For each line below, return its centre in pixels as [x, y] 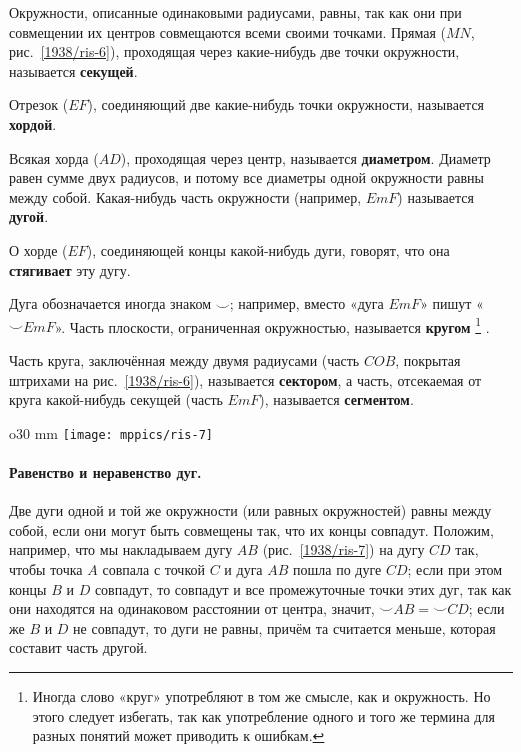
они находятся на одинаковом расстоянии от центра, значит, [192, 608]
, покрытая [428, 359]
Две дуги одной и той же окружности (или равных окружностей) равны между [250, 510]
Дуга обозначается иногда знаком [110, 303]
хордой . [33, 123]
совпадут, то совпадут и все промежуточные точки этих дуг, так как [303, 588]
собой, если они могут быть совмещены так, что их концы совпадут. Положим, [251, 529]
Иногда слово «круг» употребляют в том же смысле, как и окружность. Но [261, 695]
